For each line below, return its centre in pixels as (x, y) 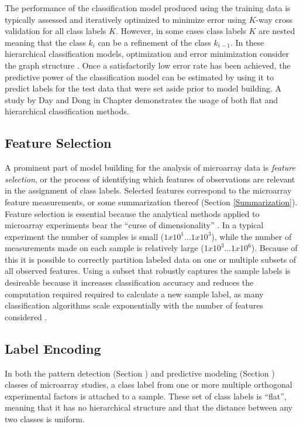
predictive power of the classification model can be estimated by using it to (140, 77)
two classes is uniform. (45, 419)
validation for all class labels (56, 31)
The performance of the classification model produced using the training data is (148, 8)
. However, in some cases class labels (181, 31)
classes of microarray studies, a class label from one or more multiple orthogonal (149, 384)
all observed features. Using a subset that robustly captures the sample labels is (148, 271)
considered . (26, 316)
